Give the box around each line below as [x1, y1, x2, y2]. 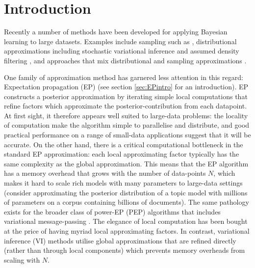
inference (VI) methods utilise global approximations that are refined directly [4, 235, 236, 245]
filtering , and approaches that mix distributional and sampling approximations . [4, 55, 247, 65]
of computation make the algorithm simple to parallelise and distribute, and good [4, 120, 250, 130]
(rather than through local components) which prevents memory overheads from [4, 245, 245, 255]
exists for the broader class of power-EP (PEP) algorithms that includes [4, 206, 221, 216]
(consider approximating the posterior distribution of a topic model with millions [4, 187, 248, 197]
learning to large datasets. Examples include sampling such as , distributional [4, 36, 237, 46]
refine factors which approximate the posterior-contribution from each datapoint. [4, 101, 247, 111]
